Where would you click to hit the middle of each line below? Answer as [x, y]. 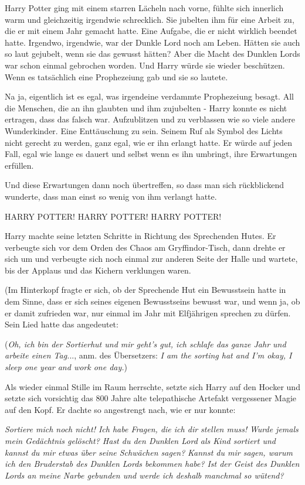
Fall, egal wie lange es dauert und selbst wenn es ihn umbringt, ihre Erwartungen [151, 154]
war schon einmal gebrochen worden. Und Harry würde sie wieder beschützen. [145, 65]
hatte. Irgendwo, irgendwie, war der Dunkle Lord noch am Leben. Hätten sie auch [152, 42]
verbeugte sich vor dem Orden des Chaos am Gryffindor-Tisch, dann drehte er [145, 247]
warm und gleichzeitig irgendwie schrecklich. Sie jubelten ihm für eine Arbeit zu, [150, 19]
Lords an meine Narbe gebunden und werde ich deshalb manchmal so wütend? [144, 475]
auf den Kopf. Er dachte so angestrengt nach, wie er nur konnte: [120, 409]
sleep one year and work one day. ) [66, 367]
